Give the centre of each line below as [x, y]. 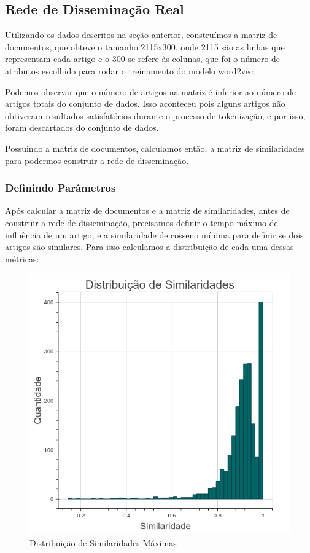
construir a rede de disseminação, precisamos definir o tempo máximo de [141, 222]
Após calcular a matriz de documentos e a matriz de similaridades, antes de [147, 210]
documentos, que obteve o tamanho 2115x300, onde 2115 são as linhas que [145, 46]
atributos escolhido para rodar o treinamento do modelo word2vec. [130, 70]
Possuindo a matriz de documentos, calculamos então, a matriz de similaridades [155, 148]
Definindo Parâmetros [60, 188]
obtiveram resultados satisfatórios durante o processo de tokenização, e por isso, [155, 115]
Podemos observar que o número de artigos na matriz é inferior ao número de [150, 91]
